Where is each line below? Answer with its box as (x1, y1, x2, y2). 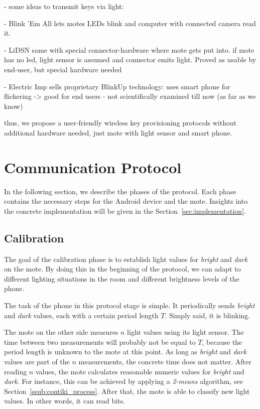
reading (4, 366, 27, 376)
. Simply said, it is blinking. (165, 310, 250, 320)
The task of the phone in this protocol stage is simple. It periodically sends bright (4, 300, 255, 311)
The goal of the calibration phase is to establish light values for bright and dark (4, 253, 248, 264)
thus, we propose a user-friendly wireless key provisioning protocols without (4, 117, 237, 128)
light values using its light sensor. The (127, 327, 244, 337)
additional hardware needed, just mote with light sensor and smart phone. (4, 127, 232, 138)
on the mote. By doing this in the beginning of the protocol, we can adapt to (4, 263, 241, 274)
